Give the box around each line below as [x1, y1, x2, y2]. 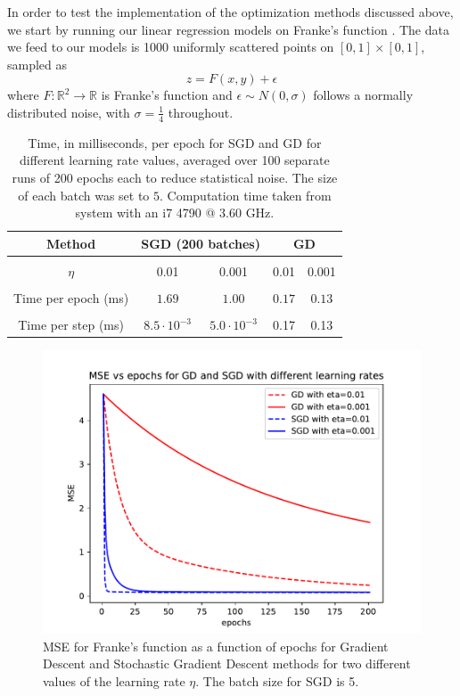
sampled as [7, 54, 68, 73]
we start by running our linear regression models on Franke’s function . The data [7, 20, 449, 38]
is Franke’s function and [101, 86, 233, 104]
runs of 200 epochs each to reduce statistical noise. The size [12, 168, 338, 186]
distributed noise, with [7, 102, 130, 121]
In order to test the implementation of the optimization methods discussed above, [7, 3, 454, 20]
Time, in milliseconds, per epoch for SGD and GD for [28, 133, 322, 151]
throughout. [168, 102, 234, 121]
